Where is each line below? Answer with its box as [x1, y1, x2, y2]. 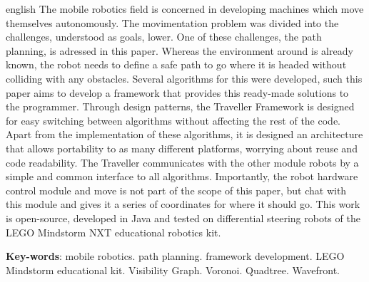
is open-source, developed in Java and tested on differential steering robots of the [6, 210, 360, 225]
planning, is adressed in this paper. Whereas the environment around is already [6, 43, 353, 58]
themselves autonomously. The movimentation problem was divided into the [6, 15, 339, 30]
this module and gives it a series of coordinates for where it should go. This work [6, 197, 360, 211]
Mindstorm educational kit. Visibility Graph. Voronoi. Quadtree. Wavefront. [6, 262, 340, 277]
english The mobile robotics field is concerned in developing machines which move [6, 1, 364, 16]
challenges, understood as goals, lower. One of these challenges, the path [6, 29, 322, 44]
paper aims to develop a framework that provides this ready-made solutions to [6, 85, 349, 100]
